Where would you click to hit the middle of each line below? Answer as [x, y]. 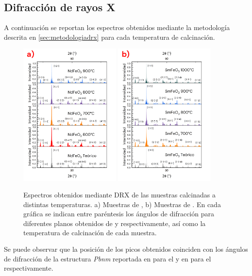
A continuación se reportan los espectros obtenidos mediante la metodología [117, 27]
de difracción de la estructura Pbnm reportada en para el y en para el [108, 258]
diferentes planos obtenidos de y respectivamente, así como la [115, 223]
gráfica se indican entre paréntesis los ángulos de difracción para [119, 214]
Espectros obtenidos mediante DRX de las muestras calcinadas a [119, 194]
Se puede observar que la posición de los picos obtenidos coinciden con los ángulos [126, 249]
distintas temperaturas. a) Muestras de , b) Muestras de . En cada [122, 204]
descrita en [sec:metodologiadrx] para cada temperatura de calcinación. [109, 37]
